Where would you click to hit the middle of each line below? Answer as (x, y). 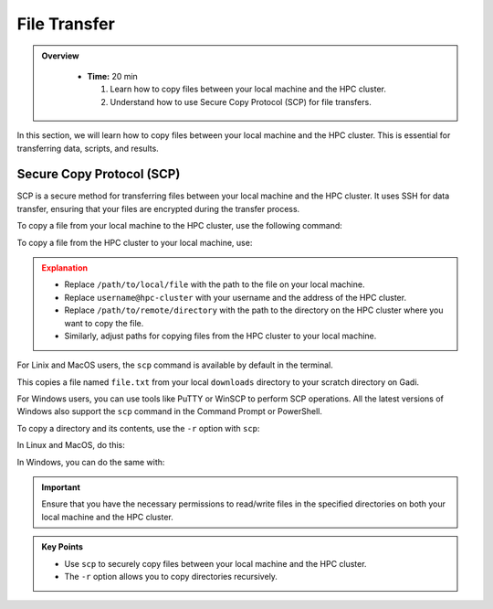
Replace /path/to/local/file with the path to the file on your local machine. (215, 284)
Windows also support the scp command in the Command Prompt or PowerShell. (170, 411)
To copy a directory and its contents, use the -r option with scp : (138, 428)
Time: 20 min (113, 76)
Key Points (63, 547)
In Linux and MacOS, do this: (71, 445)
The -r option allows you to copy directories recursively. (171, 577)
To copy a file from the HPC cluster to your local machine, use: (135, 242)
